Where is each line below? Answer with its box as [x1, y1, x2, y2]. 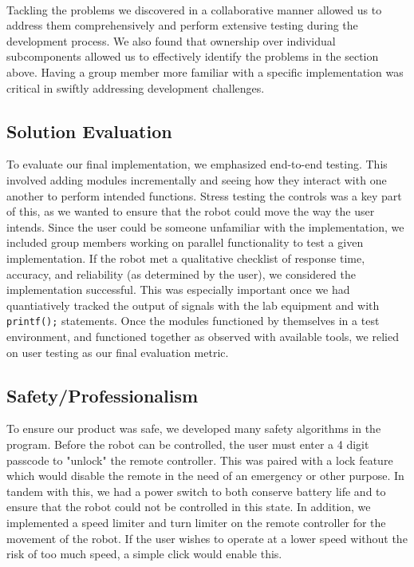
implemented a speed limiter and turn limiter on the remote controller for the [6, 513, 386, 530]
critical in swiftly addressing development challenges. [6, 79, 265, 96]
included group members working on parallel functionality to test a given [6, 234, 364, 251]
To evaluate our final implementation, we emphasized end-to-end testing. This [6, 156, 388, 172]
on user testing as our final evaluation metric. [6, 343, 229, 360]
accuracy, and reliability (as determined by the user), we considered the [6, 265, 356, 282]
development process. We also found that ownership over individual [6, 32, 336, 49]
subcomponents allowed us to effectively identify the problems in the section [6, 48, 379, 65]
